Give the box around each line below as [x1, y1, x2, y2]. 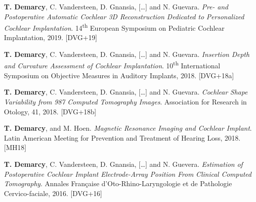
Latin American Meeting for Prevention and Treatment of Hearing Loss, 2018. [4, 132, 241, 143]
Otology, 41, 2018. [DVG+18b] [4, 106, 97, 116]
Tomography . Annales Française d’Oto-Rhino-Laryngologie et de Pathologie [4, 178, 232, 189]
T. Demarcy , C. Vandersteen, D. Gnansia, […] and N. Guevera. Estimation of [4, 159, 243, 169]
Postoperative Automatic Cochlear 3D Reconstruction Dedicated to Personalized [4, 11, 244, 21]
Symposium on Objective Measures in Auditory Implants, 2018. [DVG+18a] [4, 70, 234, 80]
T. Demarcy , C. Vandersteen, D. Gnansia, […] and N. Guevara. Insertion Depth [4, 49, 250, 59]
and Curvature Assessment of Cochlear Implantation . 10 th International [4, 59, 220, 71]
